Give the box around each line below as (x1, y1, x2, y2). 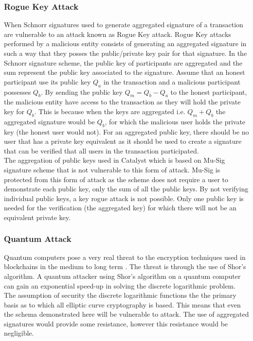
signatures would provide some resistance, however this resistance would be (4, 318, 228, 328)
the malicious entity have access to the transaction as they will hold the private (4, 97, 241, 107)
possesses (4, 86, 31, 97)
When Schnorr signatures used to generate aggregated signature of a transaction (4, 19, 243, 30)
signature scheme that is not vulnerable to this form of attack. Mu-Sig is (4, 164, 220, 174)
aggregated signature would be (4, 116, 95, 126)
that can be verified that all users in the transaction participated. (4, 145, 199, 155)
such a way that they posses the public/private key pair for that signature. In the (4, 48, 247, 58)
